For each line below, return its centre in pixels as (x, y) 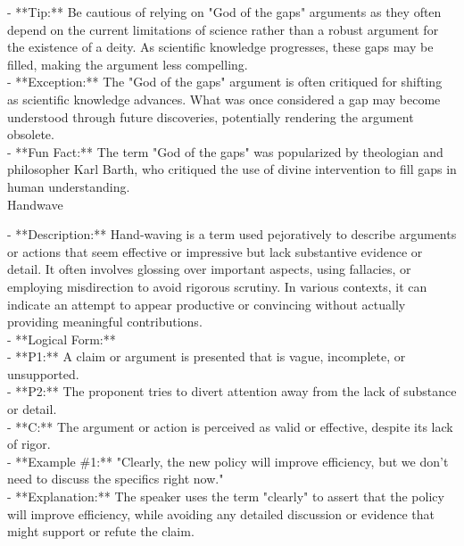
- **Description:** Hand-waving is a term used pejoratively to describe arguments (232, 234)
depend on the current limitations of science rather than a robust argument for (223, 29)
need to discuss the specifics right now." (116, 479)
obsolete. (31, 134)
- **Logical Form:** (62, 339)
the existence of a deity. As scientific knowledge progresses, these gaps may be (220, 47)
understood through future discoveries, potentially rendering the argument (211, 116)
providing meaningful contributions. (105, 322)
